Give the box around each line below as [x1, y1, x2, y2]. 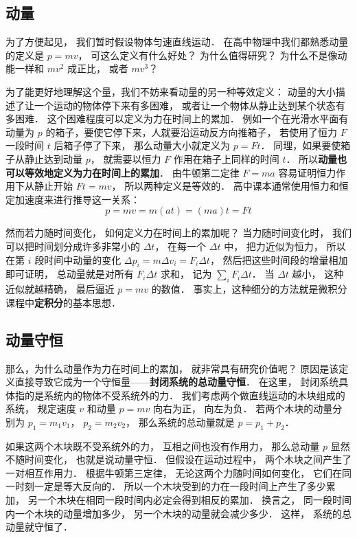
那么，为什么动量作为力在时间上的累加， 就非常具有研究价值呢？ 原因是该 [5, 361, 339, 375]
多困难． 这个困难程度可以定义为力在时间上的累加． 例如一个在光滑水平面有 [5, 111, 349, 126]
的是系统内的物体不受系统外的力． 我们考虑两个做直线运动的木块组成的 [24, 388, 345, 402]
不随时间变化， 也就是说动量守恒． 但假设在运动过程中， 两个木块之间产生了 [5, 452, 352, 467]
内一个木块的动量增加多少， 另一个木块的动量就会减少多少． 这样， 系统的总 [5, 506, 352, 520]
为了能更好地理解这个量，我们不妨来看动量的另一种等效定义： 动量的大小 [5, 84, 336, 98]
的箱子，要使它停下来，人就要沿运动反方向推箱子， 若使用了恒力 [45, 124, 338, 139]
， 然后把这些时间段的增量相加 [209, 252, 348, 267]
